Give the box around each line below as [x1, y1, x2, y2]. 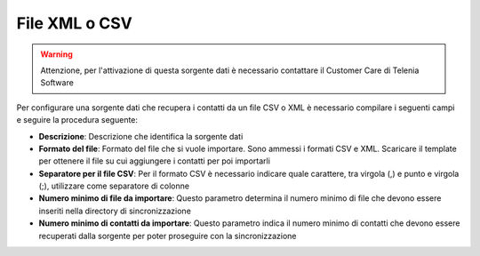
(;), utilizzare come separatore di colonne [38, 180, 190, 191]
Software [40, 77, 75, 88]
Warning [40, 49, 73, 60]
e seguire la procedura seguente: [16, 115, 138, 125]
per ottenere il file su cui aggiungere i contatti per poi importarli [38, 156, 271, 166]
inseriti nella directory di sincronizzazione [38, 205, 191, 216]
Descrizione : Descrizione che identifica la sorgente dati [38, 131, 244, 141]
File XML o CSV [16, 13, 132, 33]
